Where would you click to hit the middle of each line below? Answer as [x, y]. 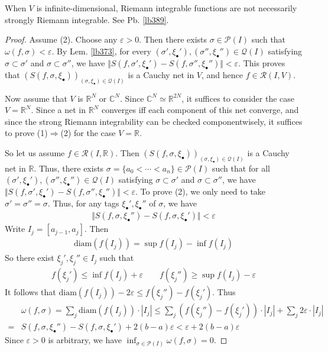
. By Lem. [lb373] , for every [101, 51]
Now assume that [36, 98]
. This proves [262, 62]
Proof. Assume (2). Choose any [61, 39]
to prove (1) [26, 133]
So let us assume [35, 153]
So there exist [30, 258]
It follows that [30, 292]
